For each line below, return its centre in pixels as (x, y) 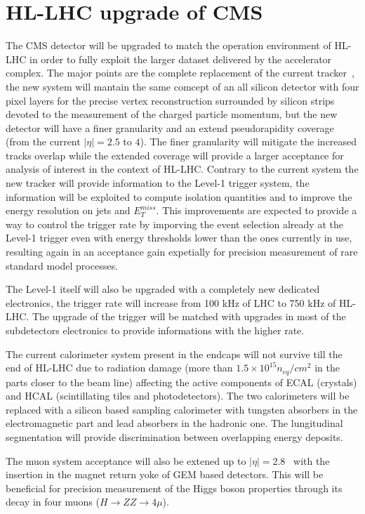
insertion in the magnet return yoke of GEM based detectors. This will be (165, 474)
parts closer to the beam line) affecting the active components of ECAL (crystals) (181, 382)
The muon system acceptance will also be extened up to (126, 460)
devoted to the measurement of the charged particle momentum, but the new (172, 114)
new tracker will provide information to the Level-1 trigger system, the (158, 183)
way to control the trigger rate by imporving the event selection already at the (174, 224)
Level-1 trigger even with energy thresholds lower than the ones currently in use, (179, 238)
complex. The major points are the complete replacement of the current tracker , (180, 73)
